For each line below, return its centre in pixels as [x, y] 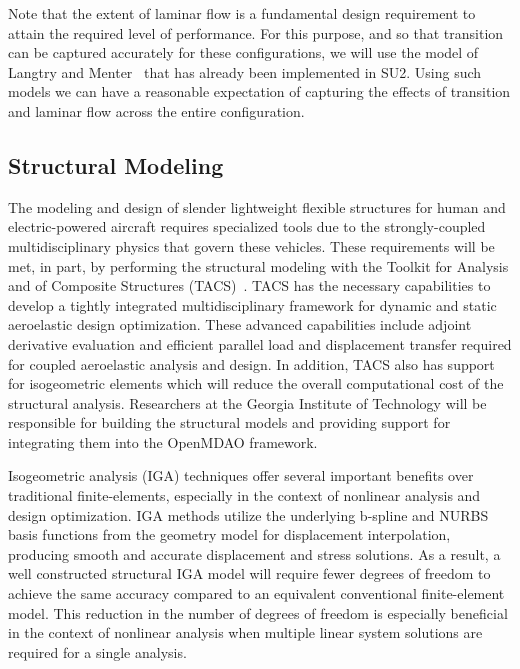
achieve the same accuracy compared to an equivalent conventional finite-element [256, 593]
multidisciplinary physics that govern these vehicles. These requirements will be [251, 245]
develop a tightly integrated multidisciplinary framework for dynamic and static [252, 304]
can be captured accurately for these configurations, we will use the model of [243, 52]
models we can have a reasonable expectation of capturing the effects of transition [259, 91]
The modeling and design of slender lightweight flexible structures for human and [257, 206]
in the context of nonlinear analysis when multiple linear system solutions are [245, 632]
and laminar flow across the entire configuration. [156, 110]
